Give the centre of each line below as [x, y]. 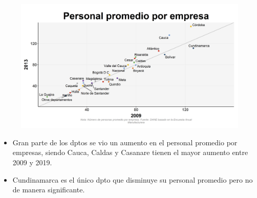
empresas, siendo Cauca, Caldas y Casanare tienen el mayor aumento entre [130, 152]
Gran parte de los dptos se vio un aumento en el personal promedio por [125, 142]
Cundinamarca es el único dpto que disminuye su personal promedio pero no [133, 179]
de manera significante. [49, 190]
